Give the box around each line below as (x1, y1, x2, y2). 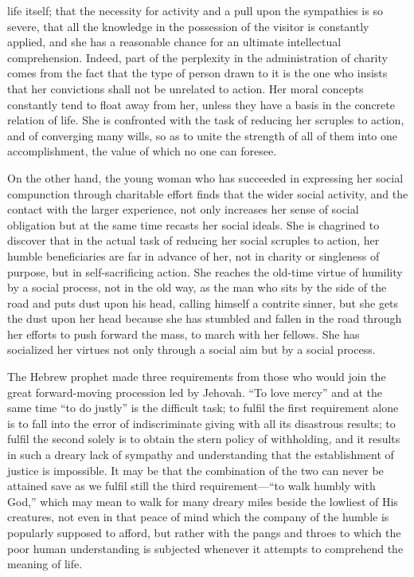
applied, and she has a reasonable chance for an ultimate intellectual (7, 33, 342, 50)
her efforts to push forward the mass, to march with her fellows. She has (7, 325, 360, 342)
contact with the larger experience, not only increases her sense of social (7, 201, 359, 218)
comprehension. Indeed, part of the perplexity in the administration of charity (7, 49, 388, 65)
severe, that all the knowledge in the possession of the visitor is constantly (7, 18, 369, 34)
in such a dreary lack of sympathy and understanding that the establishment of (7, 446, 394, 463)
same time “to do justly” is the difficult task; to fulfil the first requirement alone (7, 399, 399, 416)
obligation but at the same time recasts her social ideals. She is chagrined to (7, 216, 380, 233)
